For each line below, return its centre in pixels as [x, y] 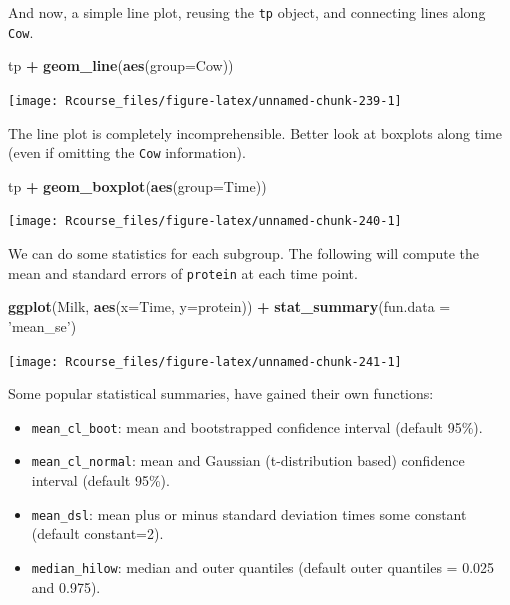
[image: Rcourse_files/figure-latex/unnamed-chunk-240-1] [205, 221]
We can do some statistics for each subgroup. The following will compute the [243, 253]
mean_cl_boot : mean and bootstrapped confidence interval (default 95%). [257, 426]
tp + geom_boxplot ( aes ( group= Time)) [137, 185]
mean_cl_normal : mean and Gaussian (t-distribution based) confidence [248, 460]
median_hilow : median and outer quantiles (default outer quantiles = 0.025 [263, 566]
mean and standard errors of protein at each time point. [183, 272]
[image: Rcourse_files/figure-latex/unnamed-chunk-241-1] [205, 361]
